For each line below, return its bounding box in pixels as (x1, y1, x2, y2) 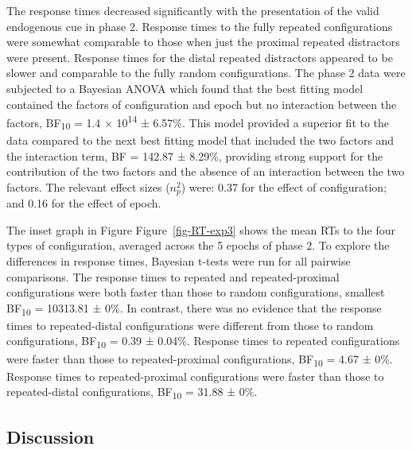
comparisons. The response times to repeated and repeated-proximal (6, 268, 340, 285)
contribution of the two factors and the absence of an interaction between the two (6, 163, 405, 180)
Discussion (6, 424, 95, 448)
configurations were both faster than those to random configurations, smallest (6, 284, 385, 301)
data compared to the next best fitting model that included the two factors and (6, 131, 395, 148)
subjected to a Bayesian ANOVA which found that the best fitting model (6, 80, 363, 96)
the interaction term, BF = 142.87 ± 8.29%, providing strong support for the (6, 147, 383, 164)
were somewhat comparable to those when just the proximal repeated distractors (6, 33, 400, 50)
